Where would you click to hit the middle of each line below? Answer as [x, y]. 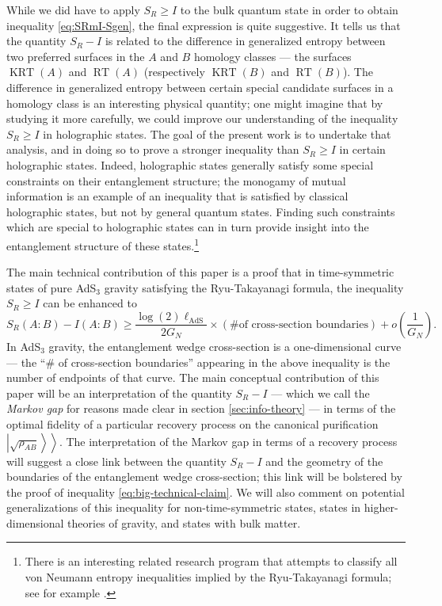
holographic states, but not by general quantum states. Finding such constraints [201, 211]
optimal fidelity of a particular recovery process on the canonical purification [192, 423]
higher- [381, 507]
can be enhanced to [90, 303]
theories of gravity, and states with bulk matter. [184, 522]
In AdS [24, 346]
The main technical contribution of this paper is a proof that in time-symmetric [200, 272]
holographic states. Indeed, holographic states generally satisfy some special [190, 164]
